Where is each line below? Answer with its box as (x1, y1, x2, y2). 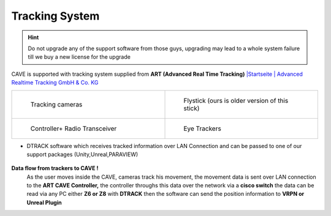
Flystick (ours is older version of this (183, 96, 289, 105)
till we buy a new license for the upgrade (28, 53, 131, 61)
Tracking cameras (30, 100, 83, 108)
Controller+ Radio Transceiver (30, 124, 117, 133)
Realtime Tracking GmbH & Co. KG (11, 79, 99, 86)
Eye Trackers (183, 124, 222, 133)
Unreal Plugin (26, 199, 62, 206)
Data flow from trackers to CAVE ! (11, 165, 99, 172)
